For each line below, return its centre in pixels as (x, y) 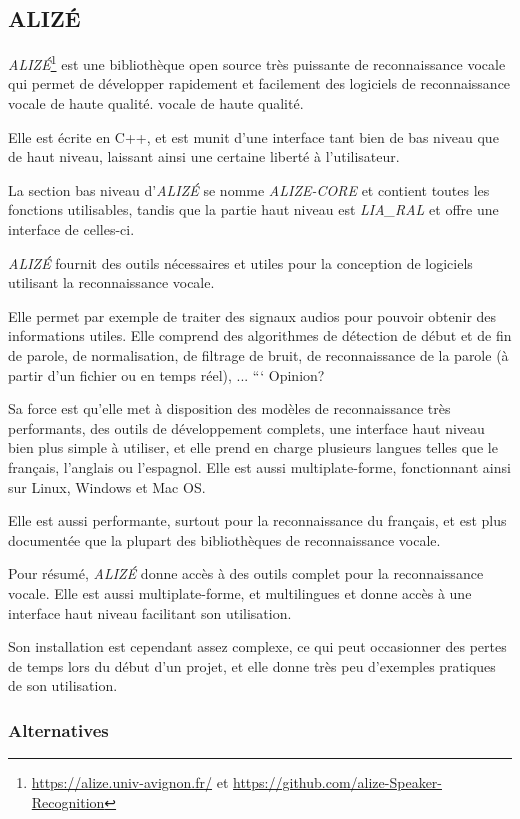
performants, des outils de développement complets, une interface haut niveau (246, 427)
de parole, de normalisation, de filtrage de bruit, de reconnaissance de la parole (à (258, 354)
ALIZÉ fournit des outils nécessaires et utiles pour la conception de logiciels (240, 262)
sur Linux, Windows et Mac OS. (107, 486)
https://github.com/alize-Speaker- (337, 782)
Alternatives (58, 729)
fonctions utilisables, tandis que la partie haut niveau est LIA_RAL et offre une (253, 209)
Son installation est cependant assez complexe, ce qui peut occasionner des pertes (257, 646)
